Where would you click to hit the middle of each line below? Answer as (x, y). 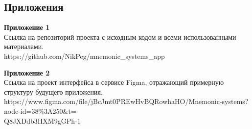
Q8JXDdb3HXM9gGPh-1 (42, 120)
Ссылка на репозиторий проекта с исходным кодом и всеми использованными (120, 37)
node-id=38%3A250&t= (40, 111)
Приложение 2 (27, 72)
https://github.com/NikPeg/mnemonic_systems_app (84, 56)
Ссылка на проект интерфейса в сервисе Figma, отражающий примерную (114, 82)
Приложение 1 (27, 27)
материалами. (24, 46)
